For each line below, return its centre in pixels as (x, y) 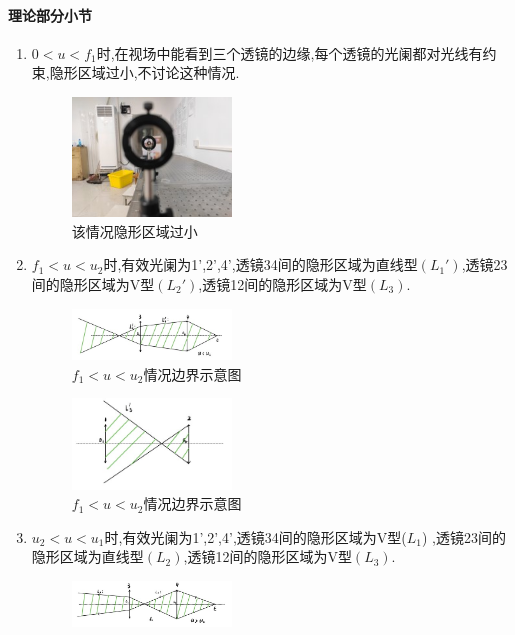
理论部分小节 (50, 14)
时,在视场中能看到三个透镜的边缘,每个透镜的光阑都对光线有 (289, 52)
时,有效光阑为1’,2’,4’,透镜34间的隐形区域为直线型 (260, 264)
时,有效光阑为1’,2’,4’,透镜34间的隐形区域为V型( (255, 536)
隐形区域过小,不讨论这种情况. (144, 72)
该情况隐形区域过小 (134, 230)
